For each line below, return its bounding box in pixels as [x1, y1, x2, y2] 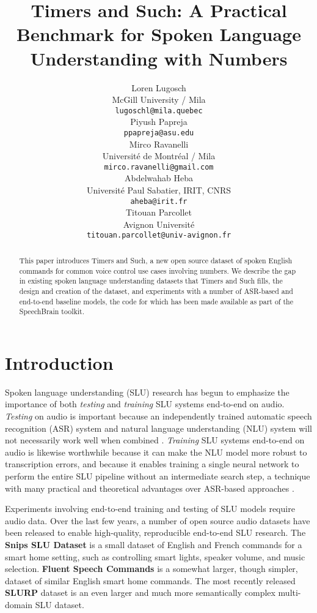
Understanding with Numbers [30, 45, 288, 70]
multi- [278, 586, 301, 599]
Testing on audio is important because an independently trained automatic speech [5, 409, 312, 422]
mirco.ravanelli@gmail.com [104, 162, 214, 171]
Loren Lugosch [131, 81, 186, 94]
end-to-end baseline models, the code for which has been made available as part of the [19, 296, 293, 306]
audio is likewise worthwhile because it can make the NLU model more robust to [5, 445, 307, 458]
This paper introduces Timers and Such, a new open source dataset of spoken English [19, 255, 293, 265]
